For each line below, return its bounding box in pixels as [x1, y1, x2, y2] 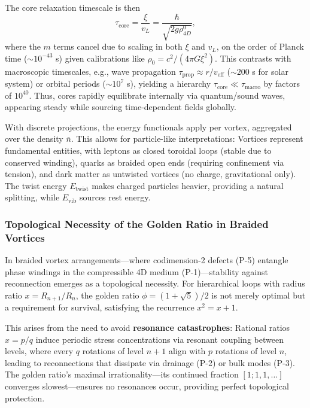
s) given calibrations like [56, 51, 145, 64]
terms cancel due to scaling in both [53, 40, 183, 53]
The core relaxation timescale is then [5, 1, 141, 13]
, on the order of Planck [216, 40, 304, 53]
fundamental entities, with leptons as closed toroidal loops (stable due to [5, 144, 272, 157]
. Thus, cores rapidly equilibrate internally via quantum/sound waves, [29, 89, 285, 101]
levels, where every [5, 345, 74, 357]
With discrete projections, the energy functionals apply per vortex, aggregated [5, 120, 292, 133]
